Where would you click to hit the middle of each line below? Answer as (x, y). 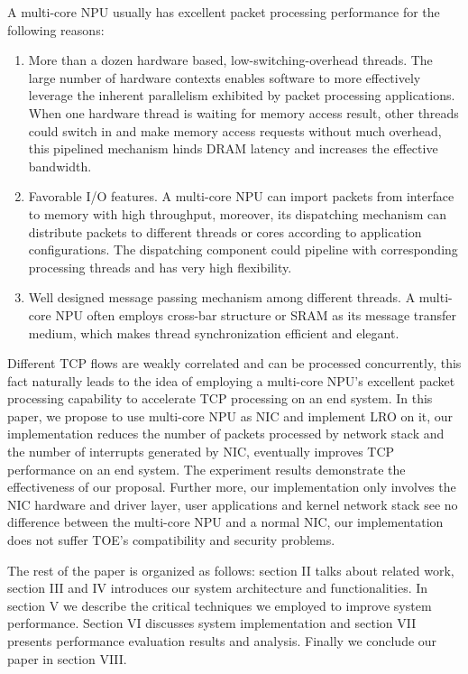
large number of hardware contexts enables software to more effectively (225, 77)
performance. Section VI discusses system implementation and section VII (212, 623)
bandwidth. (60, 166)
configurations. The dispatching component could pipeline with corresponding (243, 249)
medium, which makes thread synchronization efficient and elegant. (214, 332)
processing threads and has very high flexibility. (160, 267)
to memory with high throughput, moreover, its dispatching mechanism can (237, 213)
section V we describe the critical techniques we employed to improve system (220, 605)
